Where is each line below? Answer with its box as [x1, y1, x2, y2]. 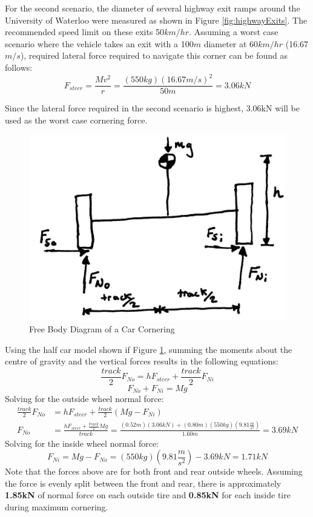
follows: [5, 61, 33, 73]
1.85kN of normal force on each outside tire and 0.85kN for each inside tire [5, 489, 291, 501]
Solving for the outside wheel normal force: [5, 392, 164, 405]
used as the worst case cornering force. [5, 113, 148, 126]
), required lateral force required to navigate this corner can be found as [20, 49, 288, 62]
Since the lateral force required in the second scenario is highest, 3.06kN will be [5, 102, 300, 114]
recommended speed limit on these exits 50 [5, 25, 165, 38]
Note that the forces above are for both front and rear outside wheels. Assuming [5, 465, 303, 478]
